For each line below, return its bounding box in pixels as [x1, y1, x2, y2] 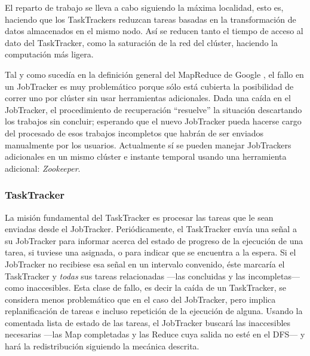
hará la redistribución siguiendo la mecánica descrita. [5, 340, 199, 352]
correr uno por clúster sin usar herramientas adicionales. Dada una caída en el [5, 92, 291, 104]
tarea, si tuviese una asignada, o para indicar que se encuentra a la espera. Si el [5, 246, 296, 258]
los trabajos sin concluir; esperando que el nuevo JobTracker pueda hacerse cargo [5, 115, 302, 127]
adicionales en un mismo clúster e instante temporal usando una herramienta [5, 150, 287, 163]
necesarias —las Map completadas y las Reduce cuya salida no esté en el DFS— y [5, 328, 305, 340]
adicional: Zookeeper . [5, 162, 81, 174]
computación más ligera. [5, 48, 94, 60]
